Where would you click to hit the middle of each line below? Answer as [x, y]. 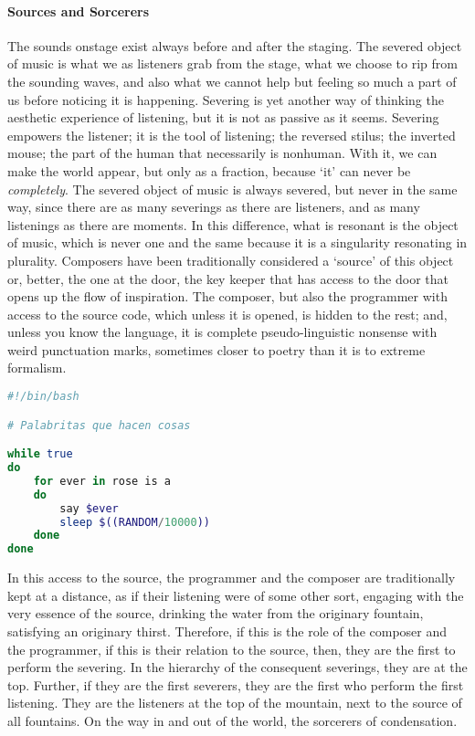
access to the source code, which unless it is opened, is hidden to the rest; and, [227, 314]
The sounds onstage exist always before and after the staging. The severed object [235, 45]
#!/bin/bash [43, 397]
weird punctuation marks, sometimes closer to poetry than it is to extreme [216, 349]
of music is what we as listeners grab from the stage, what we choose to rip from [232, 63]
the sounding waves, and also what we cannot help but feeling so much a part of [232, 81]
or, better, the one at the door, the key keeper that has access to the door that [228, 278]
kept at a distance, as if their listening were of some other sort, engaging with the [236, 595]
